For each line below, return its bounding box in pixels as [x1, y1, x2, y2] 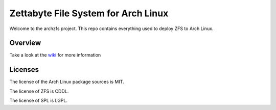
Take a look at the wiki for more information [9, 52, 101, 58]
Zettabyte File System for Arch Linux [9, 8, 169, 19]
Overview [9, 39, 41, 47]
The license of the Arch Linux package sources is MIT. [9, 79, 125, 85]
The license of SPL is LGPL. [9, 97, 67, 104]
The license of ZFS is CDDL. [9, 88, 69, 94]
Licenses [9, 65, 39, 74]
